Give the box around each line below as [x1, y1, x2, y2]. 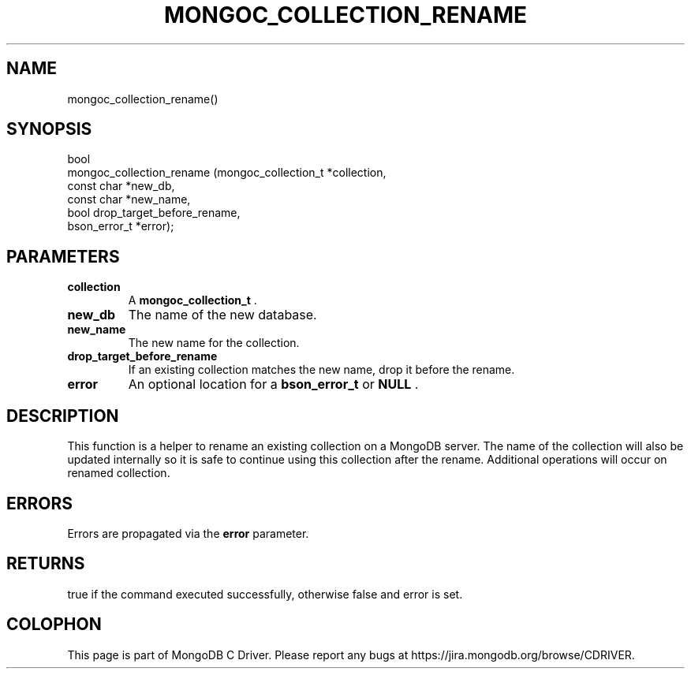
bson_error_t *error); [67, 219, 174, 233]
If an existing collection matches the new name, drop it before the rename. [128, 363, 515, 377]
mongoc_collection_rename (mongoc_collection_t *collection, [67, 166, 387, 180]
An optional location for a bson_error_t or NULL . [128, 376, 419, 393]
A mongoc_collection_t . [128, 293, 257, 308]
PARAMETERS [6, 246, 120, 267]
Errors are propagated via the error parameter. [67, 526, 309, 540]
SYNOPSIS [6, 119, 92, 140]
